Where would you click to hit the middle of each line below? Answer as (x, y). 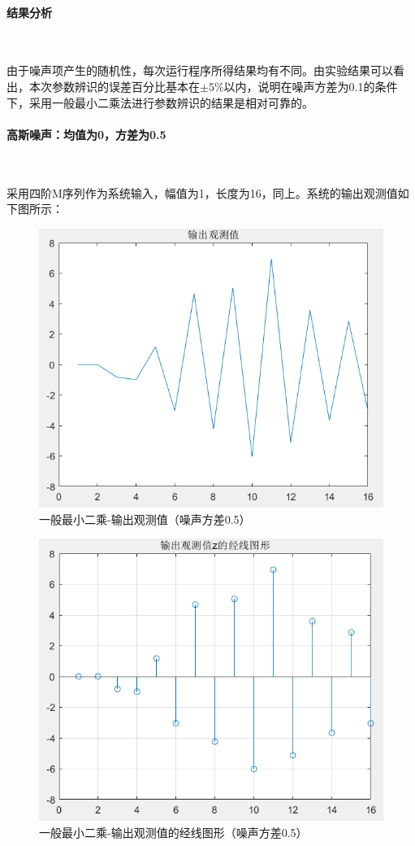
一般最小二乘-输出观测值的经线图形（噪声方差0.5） (173, 832)
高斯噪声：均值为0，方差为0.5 (86, 134)
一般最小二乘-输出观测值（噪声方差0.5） (145, 519)
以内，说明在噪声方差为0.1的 (299, 86)
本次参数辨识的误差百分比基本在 (114, 86)
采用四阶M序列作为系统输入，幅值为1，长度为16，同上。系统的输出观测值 (202, 192)
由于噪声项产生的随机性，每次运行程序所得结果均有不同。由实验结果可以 (200, 70)
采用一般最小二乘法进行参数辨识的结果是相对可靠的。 (171, 102)
